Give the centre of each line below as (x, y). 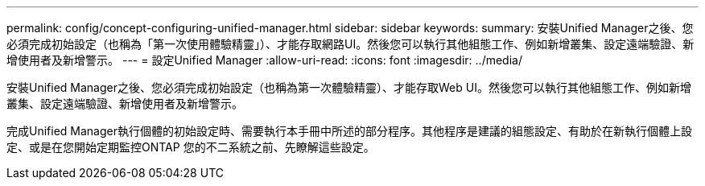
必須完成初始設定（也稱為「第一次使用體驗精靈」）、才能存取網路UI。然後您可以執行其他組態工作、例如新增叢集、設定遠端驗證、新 (350, 44)
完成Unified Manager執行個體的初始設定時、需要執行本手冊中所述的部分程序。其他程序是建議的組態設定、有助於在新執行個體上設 (349, 131)
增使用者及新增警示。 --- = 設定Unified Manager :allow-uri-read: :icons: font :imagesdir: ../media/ (264, 60)
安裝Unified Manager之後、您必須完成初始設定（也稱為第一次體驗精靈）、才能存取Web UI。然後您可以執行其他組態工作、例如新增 (349, 87)
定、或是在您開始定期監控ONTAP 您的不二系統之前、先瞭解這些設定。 (191, 147)
